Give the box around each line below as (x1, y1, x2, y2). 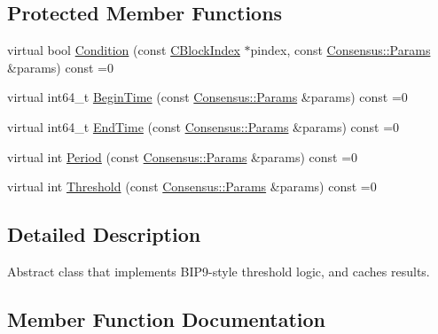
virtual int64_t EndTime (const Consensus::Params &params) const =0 (7, 117, 400, 136)
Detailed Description (7, 221, 201, 248)
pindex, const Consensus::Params (250, 41, 431, 59)
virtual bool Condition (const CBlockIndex (7, 41, 240, 59)
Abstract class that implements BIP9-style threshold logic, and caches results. (7, 261, 430, 280)
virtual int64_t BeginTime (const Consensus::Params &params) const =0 (7, 88, 408, 106)
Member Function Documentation (7, 305, 326, 332)
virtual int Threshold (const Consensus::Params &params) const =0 (7, 177, 377, 196)
